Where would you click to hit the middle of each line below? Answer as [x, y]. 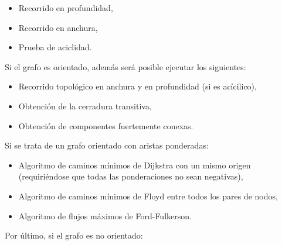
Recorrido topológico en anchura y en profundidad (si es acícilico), [137, 86]
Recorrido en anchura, [58, 27]
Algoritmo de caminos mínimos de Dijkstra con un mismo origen [135, 165]
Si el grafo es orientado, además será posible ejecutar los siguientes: [125, 66]
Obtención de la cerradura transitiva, [85, 106]
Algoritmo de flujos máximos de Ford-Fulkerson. [105, 215]
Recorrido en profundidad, [66, 8]
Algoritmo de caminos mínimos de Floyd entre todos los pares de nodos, [148, 196]
